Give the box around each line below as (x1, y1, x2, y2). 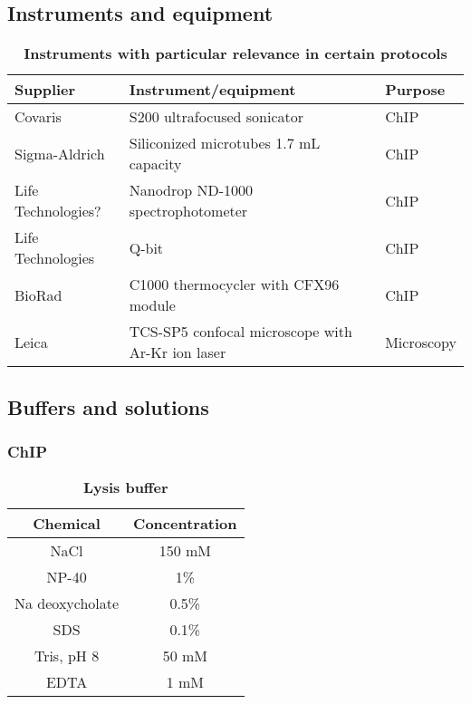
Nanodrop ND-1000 (129, 179, 254, 201)
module (129, 294, 176, 316)
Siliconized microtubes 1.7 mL (129, 132, 321, 154)
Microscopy (385, 331, 457, 352)
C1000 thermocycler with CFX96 (129, 274, 340, 295)
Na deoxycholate (14, 593, 120, 614)
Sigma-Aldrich (14, 142, 105, 164)
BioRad (14, 284, 62, 305)
